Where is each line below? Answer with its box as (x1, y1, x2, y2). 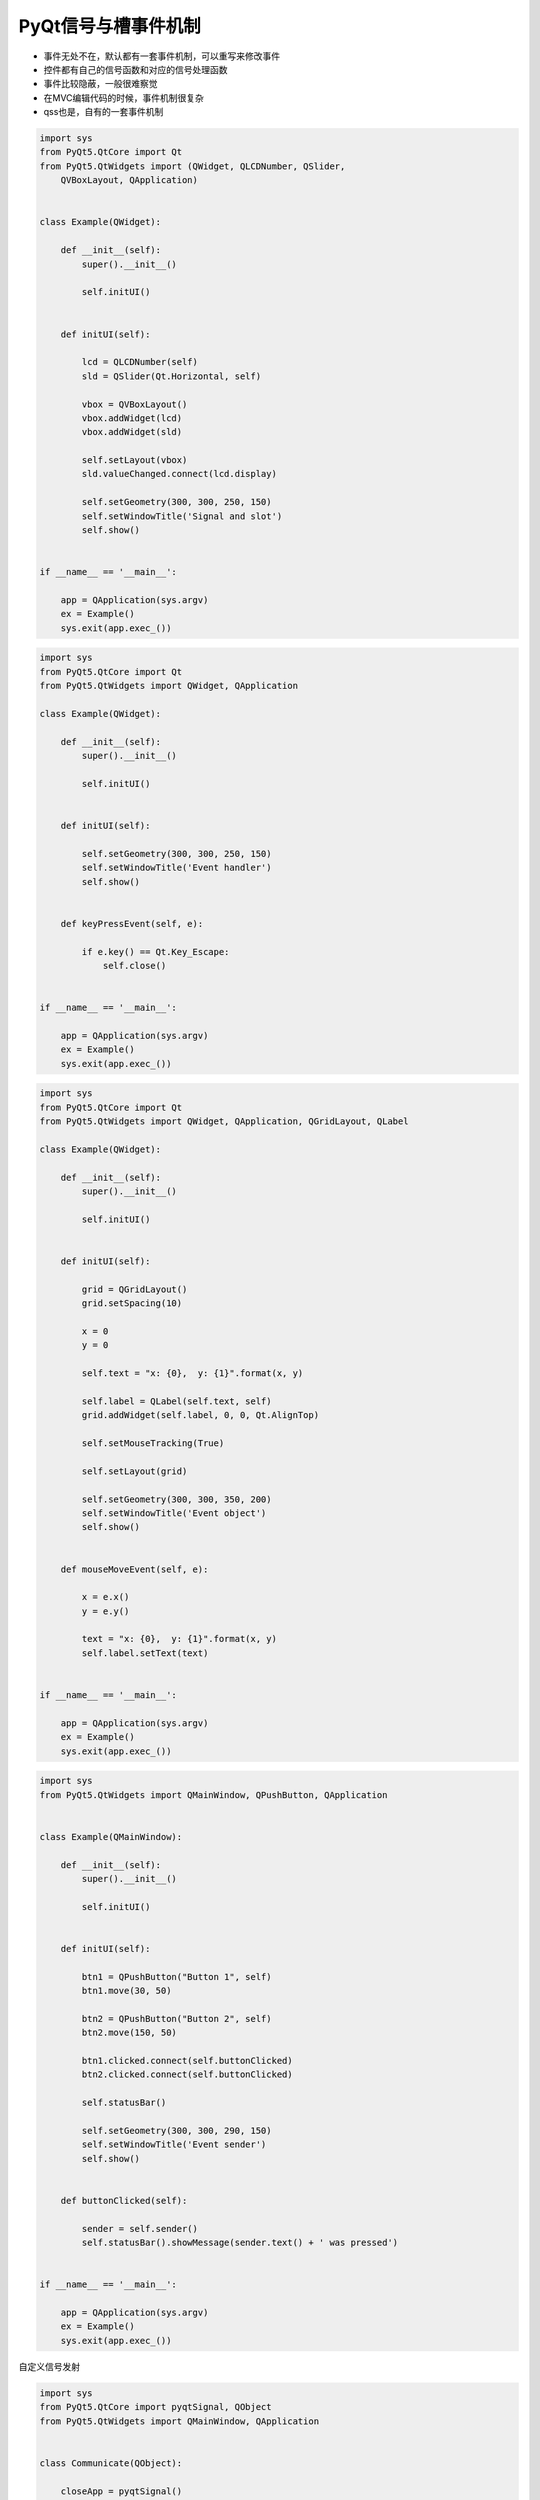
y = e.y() (81, 1605, 130, 1617)
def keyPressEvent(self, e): (60, 918, 204, 929)
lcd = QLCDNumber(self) (81, 356, 199, 368)
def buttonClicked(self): (60, 2195, 188, 2206)
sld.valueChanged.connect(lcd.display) (81, 468, 277, 480)
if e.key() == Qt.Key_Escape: (81, 946, 230, 957)
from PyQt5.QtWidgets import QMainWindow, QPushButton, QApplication (39, 1789, 388, 1800)
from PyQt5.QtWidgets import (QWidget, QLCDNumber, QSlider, (39, 160, 346, 172)
